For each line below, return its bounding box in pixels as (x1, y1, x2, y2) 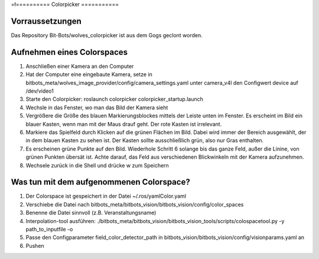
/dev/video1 (25, 87, 54, 94)
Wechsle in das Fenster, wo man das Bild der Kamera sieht (25, 104, 168, 111)
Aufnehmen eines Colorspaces (11, 47, 128, 57)
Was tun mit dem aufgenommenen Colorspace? (11, 177, 190, 187)
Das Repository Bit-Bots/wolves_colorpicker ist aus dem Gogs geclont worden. (11, 31, 203, 38)
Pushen (25, 242, 44, 249)
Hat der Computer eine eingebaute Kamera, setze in (25, 71, 153, 78)
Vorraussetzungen (11, 16, 82, 26)
